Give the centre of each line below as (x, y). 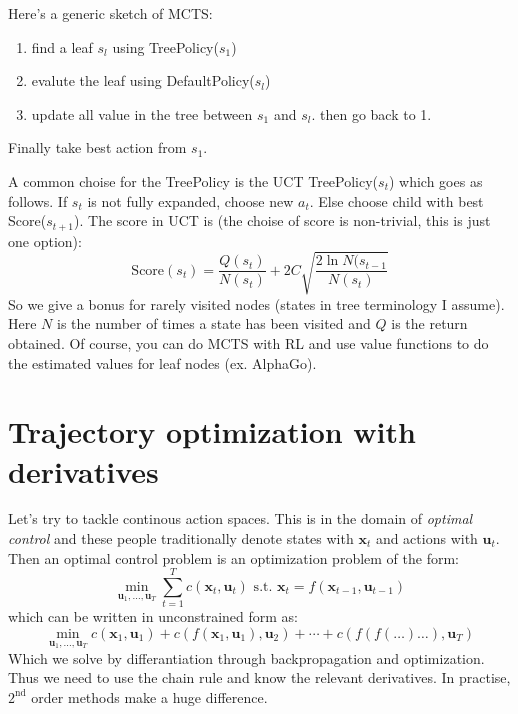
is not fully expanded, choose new (190, 200)
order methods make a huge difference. (149, 696)
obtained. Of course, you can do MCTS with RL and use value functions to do (248, 342)
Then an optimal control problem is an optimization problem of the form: (233, 557)
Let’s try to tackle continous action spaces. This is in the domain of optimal (240, 518)
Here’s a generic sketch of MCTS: (110, 13)
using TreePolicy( (165, 46)
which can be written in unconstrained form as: (153, 616)
